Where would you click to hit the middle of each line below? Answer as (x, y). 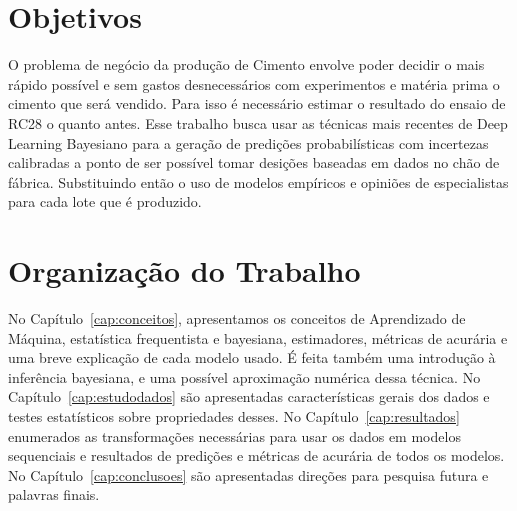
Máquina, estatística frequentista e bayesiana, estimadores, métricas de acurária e (258, 337)
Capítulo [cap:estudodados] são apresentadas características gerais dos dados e (249, 396)
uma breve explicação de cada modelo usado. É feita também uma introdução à (252, 357)
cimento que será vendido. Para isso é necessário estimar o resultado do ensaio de (257, 103)
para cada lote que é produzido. (105, 201)
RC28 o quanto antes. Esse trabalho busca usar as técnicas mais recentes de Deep (258, 122)
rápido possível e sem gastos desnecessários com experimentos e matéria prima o (254, 83)
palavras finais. (54, 494)
